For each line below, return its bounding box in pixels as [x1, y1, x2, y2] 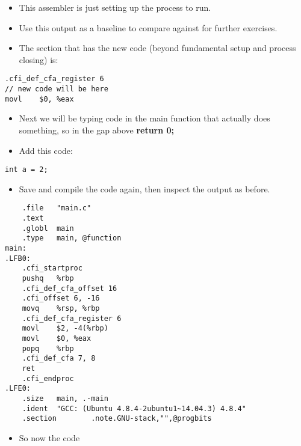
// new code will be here [5, 85, 108, 94]
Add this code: [19, 144, 73, 156]
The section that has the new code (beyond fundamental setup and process [19, 41, 296, 54]
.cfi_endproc [22, 374, 74, 383]
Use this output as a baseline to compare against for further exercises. [19, 21, 278, 34]
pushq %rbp [22, 273, 74, 283]
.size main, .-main [22, 394, 108, 403]
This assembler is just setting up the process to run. [19, 1, 211, 13]
